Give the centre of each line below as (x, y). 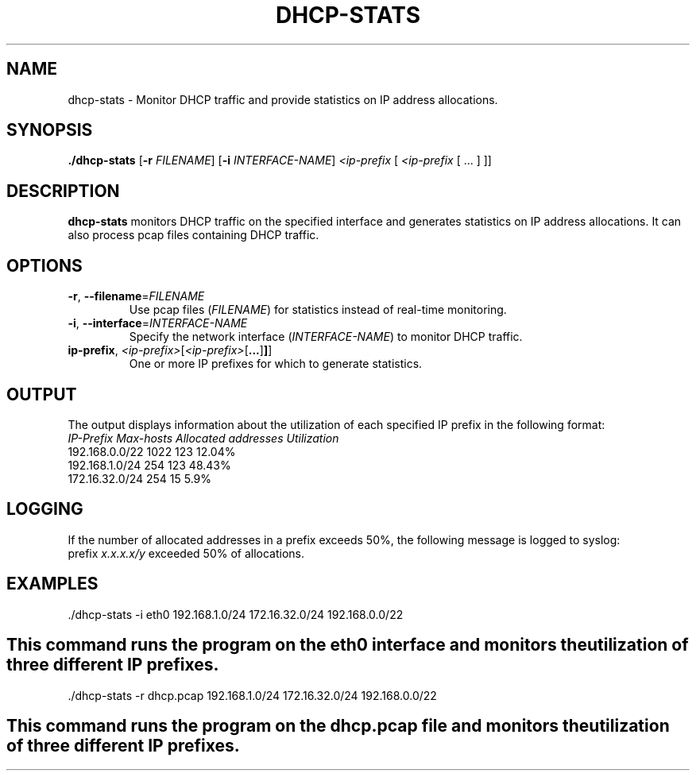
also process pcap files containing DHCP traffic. (193, 235)
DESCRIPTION (63, 191)
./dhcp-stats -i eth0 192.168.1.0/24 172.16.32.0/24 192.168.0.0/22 (236, 614)
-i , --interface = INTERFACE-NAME (158, 323)
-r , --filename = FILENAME (136, 296)
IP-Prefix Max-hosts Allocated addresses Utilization (203, 438)
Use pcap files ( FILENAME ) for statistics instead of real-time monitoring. (318, 310)
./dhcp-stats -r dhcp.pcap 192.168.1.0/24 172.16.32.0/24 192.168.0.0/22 (252, 695)
